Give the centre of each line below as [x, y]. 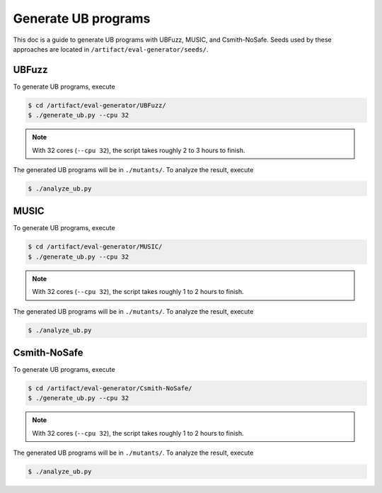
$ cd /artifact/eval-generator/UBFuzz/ [97, 105]
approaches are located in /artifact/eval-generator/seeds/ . [111, 49]
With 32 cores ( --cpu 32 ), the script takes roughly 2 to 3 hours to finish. [139, 150]
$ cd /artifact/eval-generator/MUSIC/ [95, 247]
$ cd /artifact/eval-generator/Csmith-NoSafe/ [110, 389]
